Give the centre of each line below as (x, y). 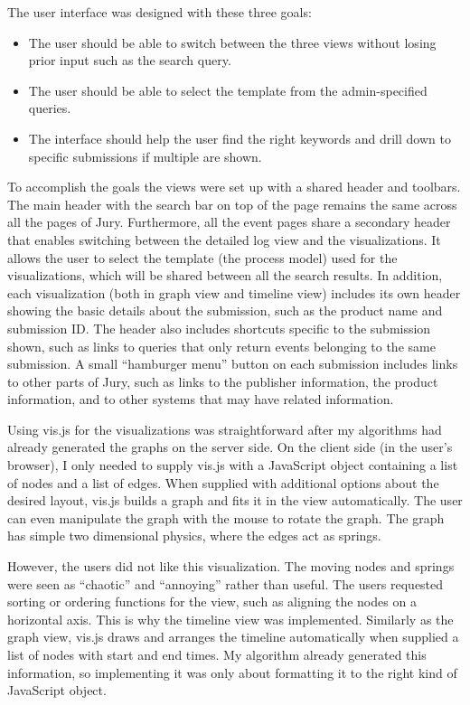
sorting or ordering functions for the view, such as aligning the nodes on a (212, 602)
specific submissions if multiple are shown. (145, 156)
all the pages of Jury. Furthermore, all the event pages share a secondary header (229, 222)
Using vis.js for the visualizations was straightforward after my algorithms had (225, 429)
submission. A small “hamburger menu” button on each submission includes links (233, 364)
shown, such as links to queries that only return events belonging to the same (221, 346)
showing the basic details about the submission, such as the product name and (225, 310)
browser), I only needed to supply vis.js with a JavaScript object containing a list (233, 465)
